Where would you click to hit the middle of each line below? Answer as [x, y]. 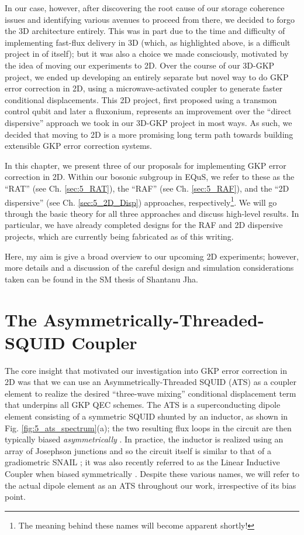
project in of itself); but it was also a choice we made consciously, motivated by [147, 54]
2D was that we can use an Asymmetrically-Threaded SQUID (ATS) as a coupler [151, 382]
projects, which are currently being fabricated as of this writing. [119, 236]
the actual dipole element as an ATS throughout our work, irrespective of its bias [151, 485]
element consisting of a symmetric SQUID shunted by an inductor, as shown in [146, 416]
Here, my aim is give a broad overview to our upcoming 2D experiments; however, [152, 256]
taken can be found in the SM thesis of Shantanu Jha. [101, 279]
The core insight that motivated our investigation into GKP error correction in [146, 370]
